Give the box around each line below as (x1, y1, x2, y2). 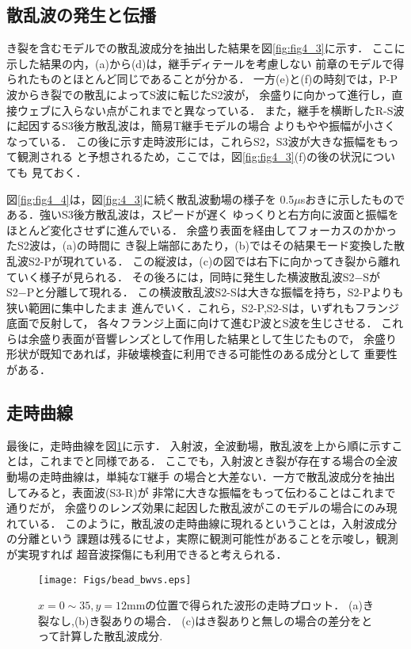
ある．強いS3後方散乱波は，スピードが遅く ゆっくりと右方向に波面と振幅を (6, 206, 399, 223)
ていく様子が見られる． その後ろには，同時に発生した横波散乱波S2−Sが (6, 268, 381, 284)
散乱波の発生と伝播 (6, 2, 156, 27)
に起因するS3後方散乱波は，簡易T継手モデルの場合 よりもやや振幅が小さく (6, 117, 396, 134)
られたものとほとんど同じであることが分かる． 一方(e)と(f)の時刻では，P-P (6, 71, 398, 87)
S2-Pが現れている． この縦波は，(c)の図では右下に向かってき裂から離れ (28, 252, 401, 269)
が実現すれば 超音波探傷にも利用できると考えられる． (6, 546, 287, 563)
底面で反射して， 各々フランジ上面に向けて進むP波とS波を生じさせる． (6, 315, 378, 331)
